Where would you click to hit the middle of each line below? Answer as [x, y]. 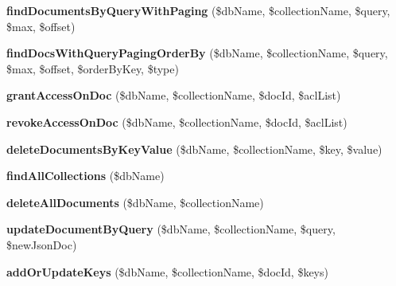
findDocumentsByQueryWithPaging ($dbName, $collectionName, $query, [198, 10]
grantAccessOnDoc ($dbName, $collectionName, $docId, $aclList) [174, 95]
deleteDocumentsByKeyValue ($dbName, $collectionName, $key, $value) [194, 149]
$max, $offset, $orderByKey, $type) [93, 68]
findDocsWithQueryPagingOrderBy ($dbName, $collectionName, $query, [197, 53]
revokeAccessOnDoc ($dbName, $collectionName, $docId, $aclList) [177, 121]
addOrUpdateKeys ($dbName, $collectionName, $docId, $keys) [167, 271]
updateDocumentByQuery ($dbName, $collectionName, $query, [171, 229]
